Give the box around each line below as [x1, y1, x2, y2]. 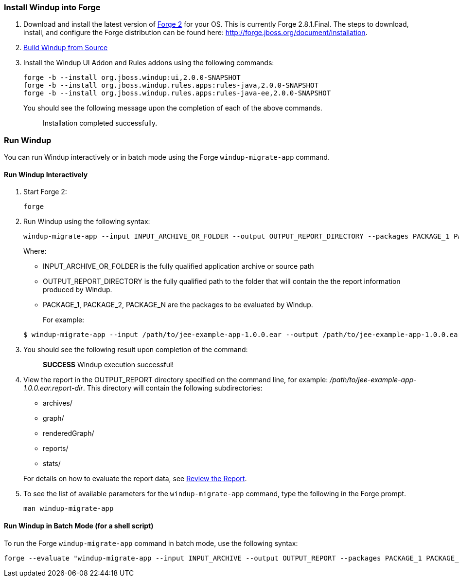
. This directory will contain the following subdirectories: [83, 384, 263, 393]
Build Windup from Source [23, 43, 108, 52]
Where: [23, 247, 47, 256]
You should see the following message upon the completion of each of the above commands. [23, 104, 322, 112]
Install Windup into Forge [4, 2, 101, 12]
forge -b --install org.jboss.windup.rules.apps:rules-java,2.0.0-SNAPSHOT [23, 81, 318, 90]
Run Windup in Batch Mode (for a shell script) [4, 521, 154, 530]
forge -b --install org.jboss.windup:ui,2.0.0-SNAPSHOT [23, 74, 241, 82]
